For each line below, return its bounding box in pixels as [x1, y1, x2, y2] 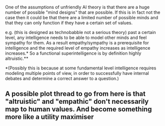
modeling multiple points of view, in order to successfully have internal [5, 70, 149, 76]
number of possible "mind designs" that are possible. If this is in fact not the [5, 9, 161, 15]
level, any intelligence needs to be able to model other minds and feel [5, 34, 147, 40]
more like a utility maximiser [5, 113, 94, 121]
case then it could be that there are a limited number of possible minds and [5, 15, 159, 20]
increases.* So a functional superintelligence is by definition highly [5, 50, 142, 56]
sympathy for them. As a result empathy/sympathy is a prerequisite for [5, 40, 149, 46]
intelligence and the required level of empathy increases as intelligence [5, 45, 151, 51]
